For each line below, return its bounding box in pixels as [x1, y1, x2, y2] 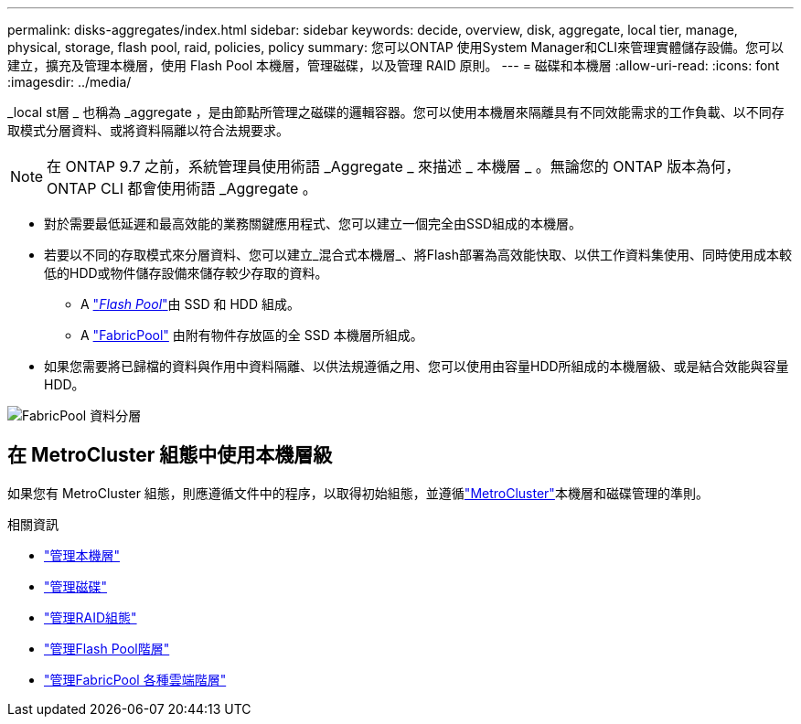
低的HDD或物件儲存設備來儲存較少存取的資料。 [44, 265, 328, 281]
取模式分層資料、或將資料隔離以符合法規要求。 [7, 122, 289, 138]
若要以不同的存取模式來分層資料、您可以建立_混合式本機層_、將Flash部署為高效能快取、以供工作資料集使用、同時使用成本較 [44, 247, 792, 262]
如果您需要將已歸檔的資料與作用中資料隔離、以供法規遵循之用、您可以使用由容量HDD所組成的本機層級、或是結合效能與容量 [44, 358, 789, 374]
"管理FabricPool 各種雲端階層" [44, 671, 227, 687]
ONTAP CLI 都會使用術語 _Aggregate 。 [47, 179, 317, 197]
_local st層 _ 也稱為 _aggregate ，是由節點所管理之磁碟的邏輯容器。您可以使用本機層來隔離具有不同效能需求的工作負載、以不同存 [7, 104, 785, 120]
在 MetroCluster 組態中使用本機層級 [7, 443, 333, 467]
